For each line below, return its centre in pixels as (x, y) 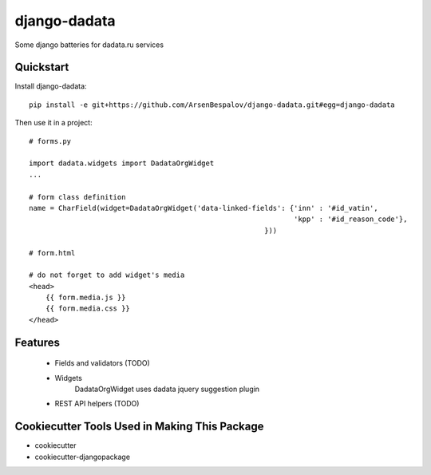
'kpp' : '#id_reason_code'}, (351, 219)
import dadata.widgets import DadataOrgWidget (122, 163)
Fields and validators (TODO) (103, 363)
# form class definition (77, 197)
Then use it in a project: (53, 123)
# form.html (52, 253)
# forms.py (50, 141)
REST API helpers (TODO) (97, 404)
